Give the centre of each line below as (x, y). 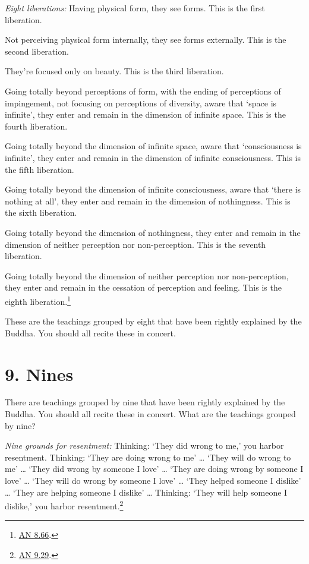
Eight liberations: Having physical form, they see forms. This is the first (135, 8)
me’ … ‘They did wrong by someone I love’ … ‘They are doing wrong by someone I (154, 469)
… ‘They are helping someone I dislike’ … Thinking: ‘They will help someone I (146, 492)
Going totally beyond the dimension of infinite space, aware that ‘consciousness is (153, 146)
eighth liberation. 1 (38, 300)
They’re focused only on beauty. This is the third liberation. (114, 71)
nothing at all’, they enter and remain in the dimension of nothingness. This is (148, 201)
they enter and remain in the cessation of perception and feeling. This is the (143, 287)
